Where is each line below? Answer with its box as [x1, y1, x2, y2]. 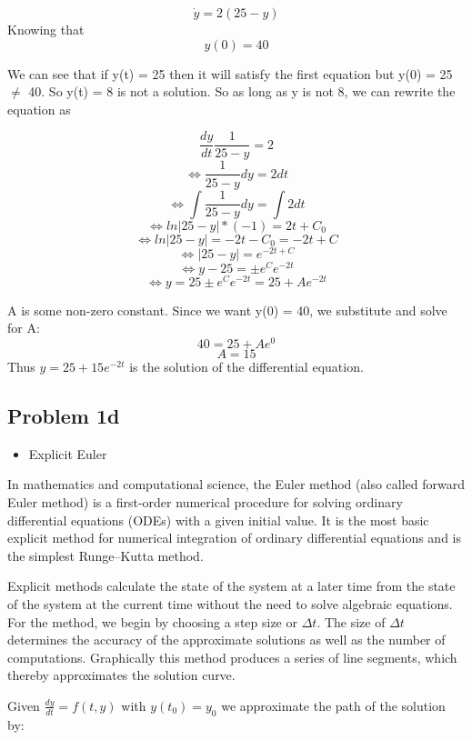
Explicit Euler [28, 444, 107, 463]
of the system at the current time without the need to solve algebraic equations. [7, 594, 453, 613]
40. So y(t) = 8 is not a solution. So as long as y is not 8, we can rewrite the [28, 82, 456, 101]
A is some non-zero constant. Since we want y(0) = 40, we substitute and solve [7, 300, 447, 319]
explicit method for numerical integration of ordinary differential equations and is [7, 528, 461, 547]
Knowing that [7, 20, 85, 38]
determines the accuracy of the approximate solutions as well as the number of [7, 630, 446, 649]
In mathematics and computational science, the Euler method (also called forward [7, 475, 465, 494]
